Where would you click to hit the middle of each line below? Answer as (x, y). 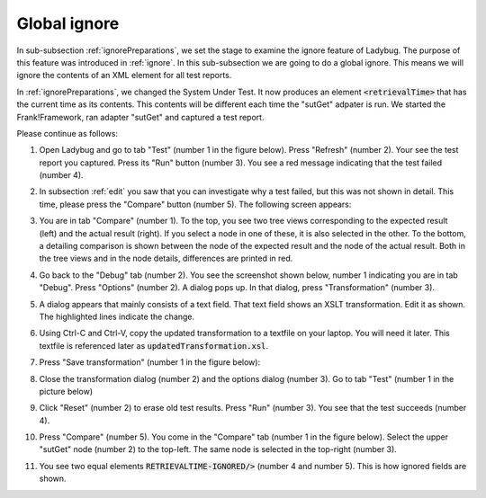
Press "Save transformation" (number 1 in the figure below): (150, 362)
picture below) (66, 391)
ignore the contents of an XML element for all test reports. (124, 76)
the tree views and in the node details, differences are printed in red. (166, 258)
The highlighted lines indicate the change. (117, 316)
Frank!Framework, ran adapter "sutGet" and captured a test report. (140, 117)
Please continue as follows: (67, 133)
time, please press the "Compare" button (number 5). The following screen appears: (195, 204)
